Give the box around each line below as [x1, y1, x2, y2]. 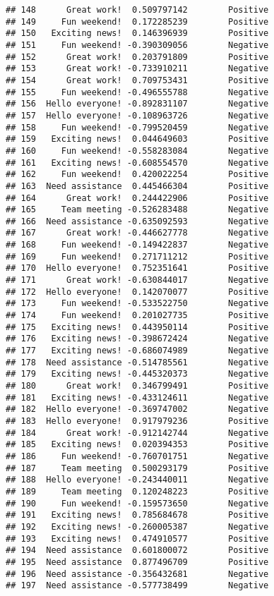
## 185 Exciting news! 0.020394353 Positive [6, 439, 269, 450]
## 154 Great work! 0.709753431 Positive [6, 75, 269, 85]
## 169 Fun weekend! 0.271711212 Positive [6, 251, 269, 262]
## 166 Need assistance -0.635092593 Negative [6, 216, 269, 226]
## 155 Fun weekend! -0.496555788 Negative [6, 87, 269, 97]
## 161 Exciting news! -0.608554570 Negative [6, 157, 269, 168]
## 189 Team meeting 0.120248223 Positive [6, 486, 269, 497]
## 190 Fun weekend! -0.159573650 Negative [6, 498, 269, 509]
